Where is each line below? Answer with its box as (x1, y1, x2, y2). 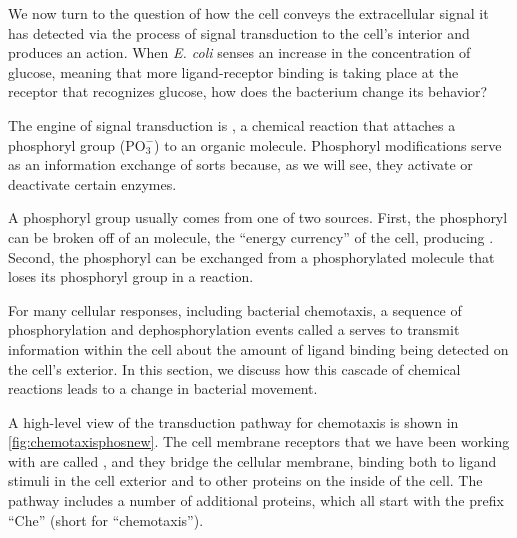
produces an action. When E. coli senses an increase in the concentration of (8, 42, 471, 63)
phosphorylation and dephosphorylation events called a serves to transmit (8, 319, 460, 340)
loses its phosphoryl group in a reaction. (8, 266, 254, 287)
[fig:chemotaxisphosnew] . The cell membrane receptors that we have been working (8, 431, 510, 452)
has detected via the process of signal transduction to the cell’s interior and (8, 22, 470, 43)
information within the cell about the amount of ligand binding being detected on (8, 338, 509, 359)
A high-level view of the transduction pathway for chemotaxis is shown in (8, 411, 459, 432)
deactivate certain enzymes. (8, 173, 177, 194)
